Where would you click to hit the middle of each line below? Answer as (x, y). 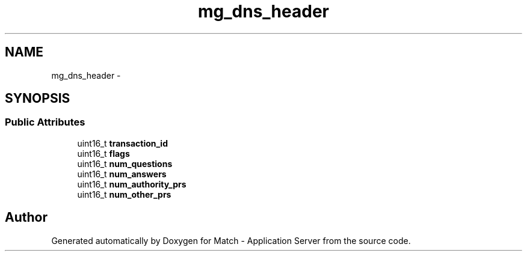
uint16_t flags (103, 153)
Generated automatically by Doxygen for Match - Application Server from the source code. (231, 240)
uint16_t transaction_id (122, 143)
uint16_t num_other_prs (124, 194)
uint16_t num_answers (122, 174)
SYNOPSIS (38, 99)
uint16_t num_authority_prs (132, 184)
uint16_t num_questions (125, 163)
